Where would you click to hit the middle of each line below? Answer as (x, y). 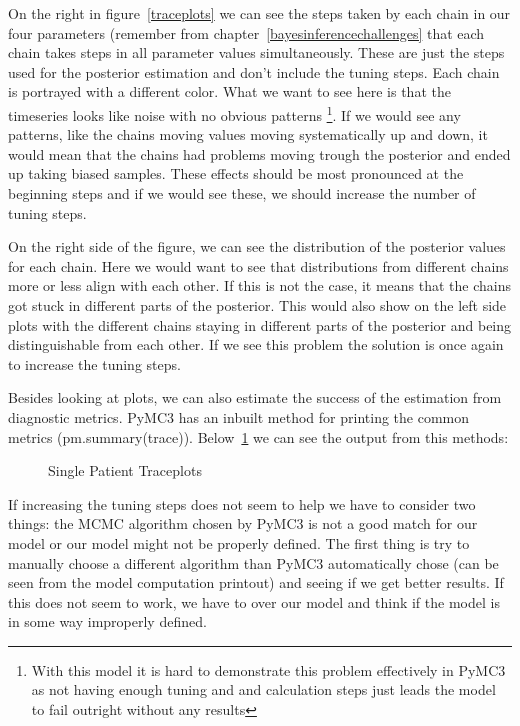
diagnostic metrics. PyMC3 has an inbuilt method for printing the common (239, 416)
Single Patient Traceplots (125, 470)
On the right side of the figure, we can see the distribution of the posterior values (257, 246)
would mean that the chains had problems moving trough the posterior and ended (259, 153)
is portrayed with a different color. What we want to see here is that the (229, 91)
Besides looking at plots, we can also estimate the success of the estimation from (255, 397)
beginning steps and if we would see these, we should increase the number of (242, 193)
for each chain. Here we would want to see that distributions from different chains (258, 265)
